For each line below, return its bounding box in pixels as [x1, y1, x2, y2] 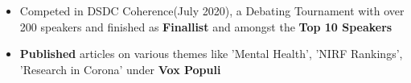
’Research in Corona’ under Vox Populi [19, 60, 221, 77]
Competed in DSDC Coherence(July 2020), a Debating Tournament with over [19, 2, 405, 19]
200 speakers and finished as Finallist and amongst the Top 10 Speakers [19, 18, 393, 35]
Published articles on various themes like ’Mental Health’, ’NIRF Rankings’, [19, 45, 403, 62]
